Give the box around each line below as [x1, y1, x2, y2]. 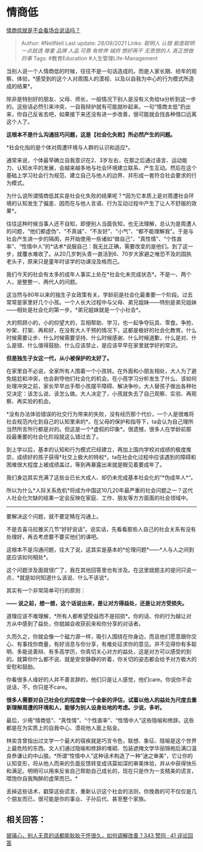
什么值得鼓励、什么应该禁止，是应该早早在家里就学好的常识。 [27, 341, 181, 349]
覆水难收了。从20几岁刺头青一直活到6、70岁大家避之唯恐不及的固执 [22, 250, 192, 257]
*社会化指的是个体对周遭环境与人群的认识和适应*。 [6, 143, 134, 151]
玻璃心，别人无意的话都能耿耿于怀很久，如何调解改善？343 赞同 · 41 [6, 831, 176, 839]
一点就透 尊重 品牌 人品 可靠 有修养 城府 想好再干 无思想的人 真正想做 [21, 47, 194, 54]
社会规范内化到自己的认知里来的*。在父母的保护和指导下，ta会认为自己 [6, 418, 183, 425]
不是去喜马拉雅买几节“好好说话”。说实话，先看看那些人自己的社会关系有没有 [6, 525, 196, 532]
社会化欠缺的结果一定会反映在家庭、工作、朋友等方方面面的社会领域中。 [11, 494, 192, 502]
